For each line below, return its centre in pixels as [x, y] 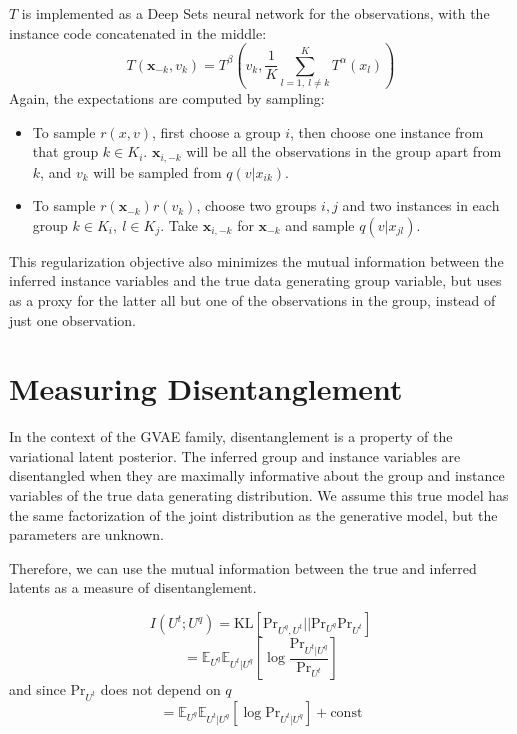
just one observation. [72, 319]
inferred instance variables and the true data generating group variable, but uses [255, 280]
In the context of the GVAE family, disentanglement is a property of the [231, 436]
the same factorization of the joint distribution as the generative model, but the [253, 514]
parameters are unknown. [86, 534]
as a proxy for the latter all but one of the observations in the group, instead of [252, 299]
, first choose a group [216, 131]
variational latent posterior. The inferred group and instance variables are [235, 455]
